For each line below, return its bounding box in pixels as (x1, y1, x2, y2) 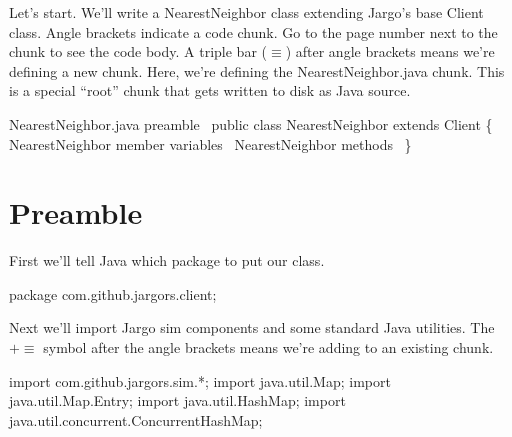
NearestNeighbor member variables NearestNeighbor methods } (9, 133, 412, 154)
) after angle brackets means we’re (285, 41, 495, 62)
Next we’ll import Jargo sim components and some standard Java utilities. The (9, 317, 495, 338)
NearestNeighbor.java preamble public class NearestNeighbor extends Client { (9, 113, 493, 134)
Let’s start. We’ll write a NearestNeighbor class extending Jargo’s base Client (9, 2, 484, 22)
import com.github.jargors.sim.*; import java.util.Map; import (9, 370, 391, 391)
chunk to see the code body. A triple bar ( (9, 41, 267, 62)
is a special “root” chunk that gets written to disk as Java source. (9, 80, 411, 101)
